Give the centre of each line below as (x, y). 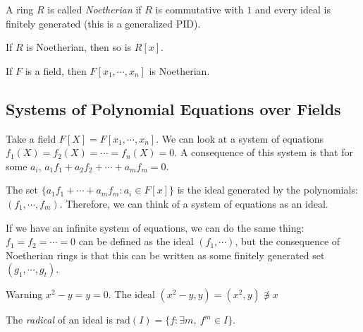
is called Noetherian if (94, 9)
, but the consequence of (288, 241)
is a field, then (56, 70)
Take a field (31, 138)
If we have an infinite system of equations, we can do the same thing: (155, 227)
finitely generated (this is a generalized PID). (103, 23)
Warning (24, 294)
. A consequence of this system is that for (264, 152)
